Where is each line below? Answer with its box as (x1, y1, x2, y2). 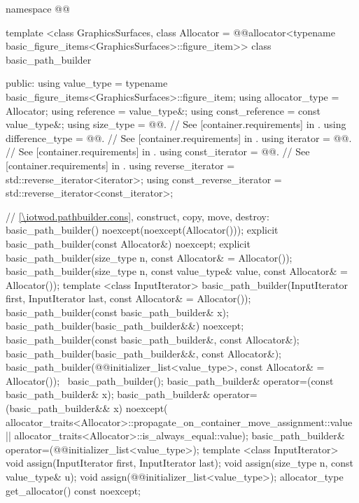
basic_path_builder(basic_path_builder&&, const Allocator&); (6, 346, 281, 360)
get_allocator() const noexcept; (6, 483, 141, 497)
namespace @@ (6, 1, 70, 15)
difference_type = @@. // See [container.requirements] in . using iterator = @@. (6, 130, 352, 145)
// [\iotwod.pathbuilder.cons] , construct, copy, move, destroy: (6, 208, 269, 223)
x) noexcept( (113, 401, 168, 416)
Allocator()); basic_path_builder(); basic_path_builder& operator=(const (6, 373, 334, 388)
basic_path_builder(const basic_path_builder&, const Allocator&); (6, 332, 300, 347)
